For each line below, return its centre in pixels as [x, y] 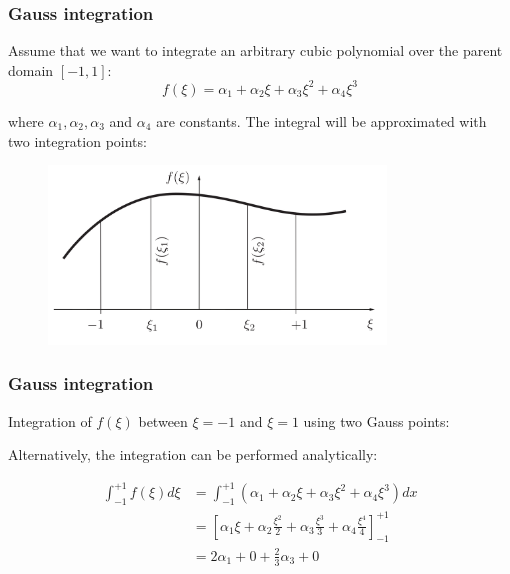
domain [31, 69]
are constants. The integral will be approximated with [321, 120]
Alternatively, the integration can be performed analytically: [193, 454]
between [163, 420]
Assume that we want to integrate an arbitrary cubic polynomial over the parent [255, 50]
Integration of [50, 420]
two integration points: [77, 140]
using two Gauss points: [376, 420]
